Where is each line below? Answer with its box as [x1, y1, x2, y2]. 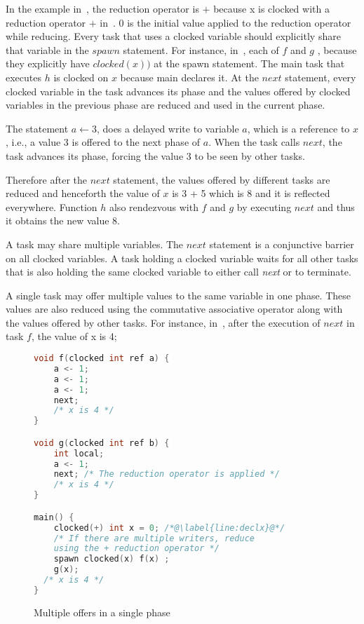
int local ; [53, 448, 105, 459]
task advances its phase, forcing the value [6, 148, 184, 163]
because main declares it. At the [120, 69, 259, 84]
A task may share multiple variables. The [6, 236, 184, 251]
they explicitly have [6, 56, 90, 71]
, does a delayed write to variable [96, 121, 239, 135]
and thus [317, 199, 355, 214]
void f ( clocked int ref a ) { [34, 353, 170, 364]
